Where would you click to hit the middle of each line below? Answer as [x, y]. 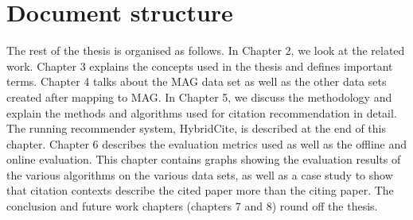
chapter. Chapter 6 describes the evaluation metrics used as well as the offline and [207, 143]
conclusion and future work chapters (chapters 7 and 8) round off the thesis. [192, 206]
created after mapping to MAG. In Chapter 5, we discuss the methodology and [199, 96]
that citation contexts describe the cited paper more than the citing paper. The [200, 190]
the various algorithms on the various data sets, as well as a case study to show [200, 174]
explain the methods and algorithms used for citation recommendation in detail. [202, 112]
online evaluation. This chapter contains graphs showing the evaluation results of [204, 159]
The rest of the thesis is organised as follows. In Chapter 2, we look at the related [206, 50]
